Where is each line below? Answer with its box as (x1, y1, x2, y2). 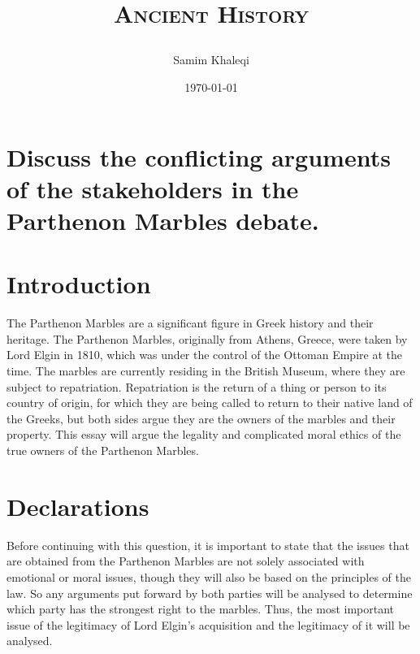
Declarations (6, 489, 149, 522)
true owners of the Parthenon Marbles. (6, 442, 199, 458)
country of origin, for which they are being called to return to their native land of (6, 394, 413, 411)
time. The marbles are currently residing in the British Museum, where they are (6, 362, 405, 379)
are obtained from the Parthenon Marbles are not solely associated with (6, 552, 365, 570)
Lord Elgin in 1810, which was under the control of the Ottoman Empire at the (6, 346, 402, 363)
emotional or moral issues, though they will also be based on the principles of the (6, 568, 411, 585)
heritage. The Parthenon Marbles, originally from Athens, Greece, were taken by (6, 330, 408, 347)
